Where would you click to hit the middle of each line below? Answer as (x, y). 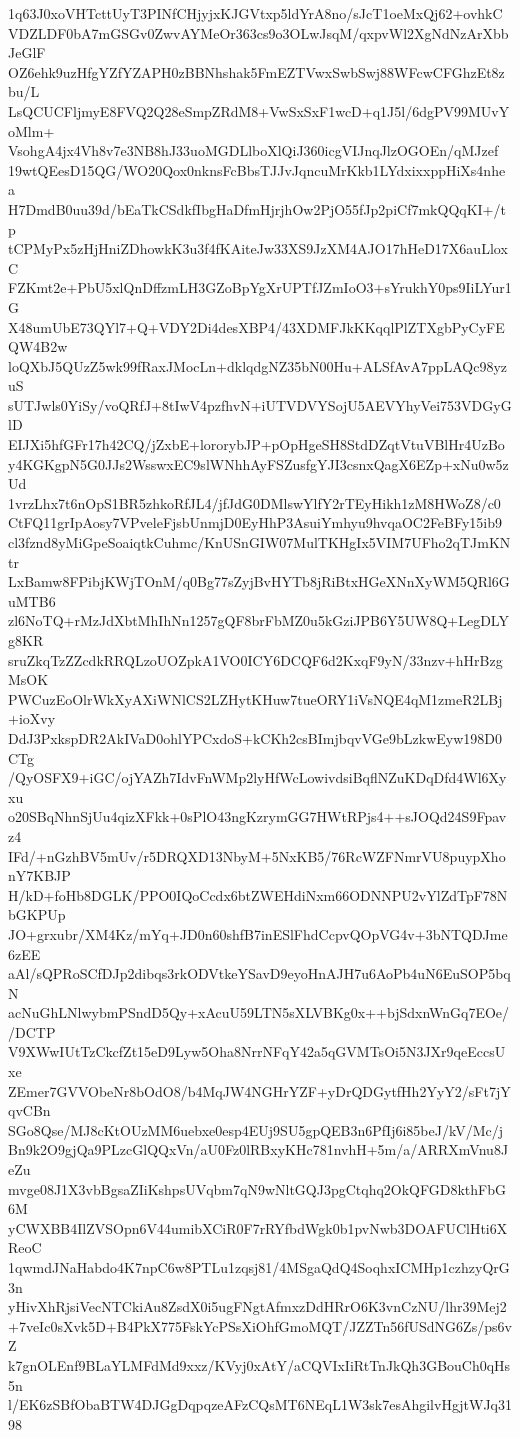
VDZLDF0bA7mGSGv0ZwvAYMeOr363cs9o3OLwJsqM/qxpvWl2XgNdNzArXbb (258, 32)
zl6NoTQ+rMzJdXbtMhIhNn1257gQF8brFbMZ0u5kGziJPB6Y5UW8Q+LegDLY (258, 620)
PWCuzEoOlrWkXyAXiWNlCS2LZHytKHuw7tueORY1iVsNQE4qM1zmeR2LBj (255, 698)
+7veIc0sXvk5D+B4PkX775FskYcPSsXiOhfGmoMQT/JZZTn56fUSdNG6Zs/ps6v (260, 1325)
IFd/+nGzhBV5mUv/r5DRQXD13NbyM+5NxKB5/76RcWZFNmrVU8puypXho (257, 855)
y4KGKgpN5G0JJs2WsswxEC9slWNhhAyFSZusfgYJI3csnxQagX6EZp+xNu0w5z (258, 463)
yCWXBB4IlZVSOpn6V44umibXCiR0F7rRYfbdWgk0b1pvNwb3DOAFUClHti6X (258, 1227)
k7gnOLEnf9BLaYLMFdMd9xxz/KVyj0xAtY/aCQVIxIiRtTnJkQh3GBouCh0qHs (259, 1364)
